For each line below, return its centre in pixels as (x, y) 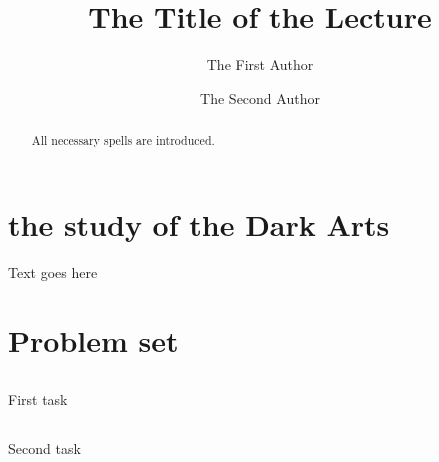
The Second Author (260, 97)
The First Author (260, 64)
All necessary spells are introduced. (123, 140)
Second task (44, 448)
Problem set (93, 340)
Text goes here (53, 271)
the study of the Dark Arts (199, 223)
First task (38, 399)
